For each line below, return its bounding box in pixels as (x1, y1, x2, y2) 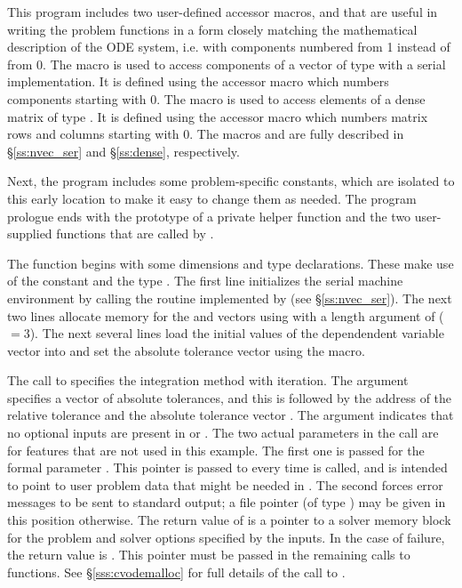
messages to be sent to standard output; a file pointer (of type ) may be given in (7, 493, 446, 511)
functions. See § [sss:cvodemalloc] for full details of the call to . (7, 562, 346, 581)
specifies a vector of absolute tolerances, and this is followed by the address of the (7, 388, 452, 407)
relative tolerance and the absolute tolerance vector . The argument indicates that (7, 406, 454, 424)
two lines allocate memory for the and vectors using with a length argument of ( (7, 306, 444, 325)
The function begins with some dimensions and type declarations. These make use (7, 254, 454, 272)
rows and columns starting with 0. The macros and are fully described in (7, 125, 404, 143)
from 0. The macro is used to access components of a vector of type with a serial (7, 54, 446, 73)
